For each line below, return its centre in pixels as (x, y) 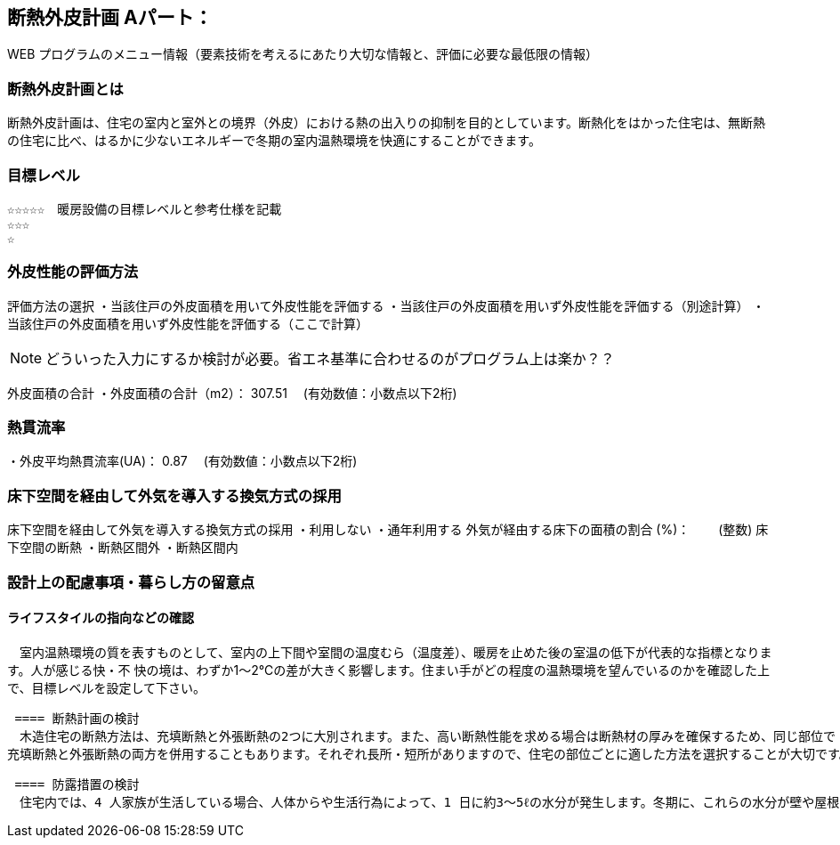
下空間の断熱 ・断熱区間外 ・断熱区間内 (123, 548)
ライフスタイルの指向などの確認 (101, 618)
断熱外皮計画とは (65, 89)
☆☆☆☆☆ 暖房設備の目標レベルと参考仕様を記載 (145, 209)
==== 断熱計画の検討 (77, 718)
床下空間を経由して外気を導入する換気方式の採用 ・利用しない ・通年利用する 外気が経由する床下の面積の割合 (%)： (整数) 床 (388, 530)
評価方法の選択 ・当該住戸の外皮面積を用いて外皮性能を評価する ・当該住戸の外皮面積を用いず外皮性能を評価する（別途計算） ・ (386, 305)
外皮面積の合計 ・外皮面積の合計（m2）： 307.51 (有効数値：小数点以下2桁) (232, 393)
